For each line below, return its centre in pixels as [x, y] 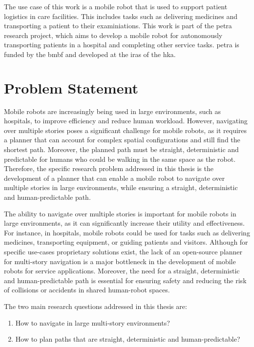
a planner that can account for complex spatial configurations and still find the [122, 140]
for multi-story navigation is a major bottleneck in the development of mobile [120, 261]
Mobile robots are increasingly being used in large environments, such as [112, 111]
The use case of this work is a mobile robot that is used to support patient [116, 6]
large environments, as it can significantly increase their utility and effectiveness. [124, 223]
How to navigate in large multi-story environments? [93, 322]
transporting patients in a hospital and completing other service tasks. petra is [122, 45]
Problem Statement [71, 87]
